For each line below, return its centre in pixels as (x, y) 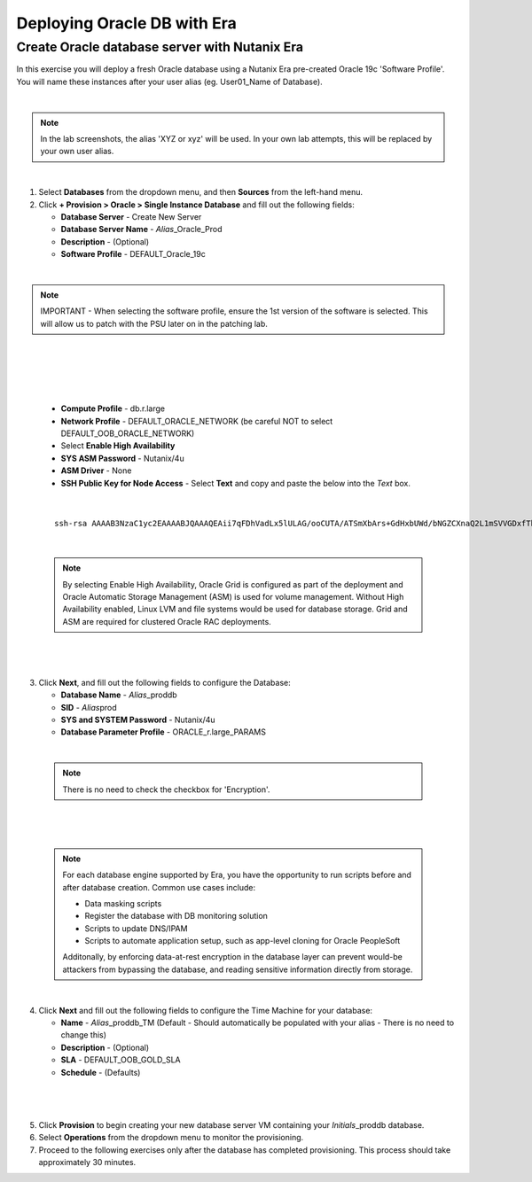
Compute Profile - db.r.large (113, 408)
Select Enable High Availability (118, 446)
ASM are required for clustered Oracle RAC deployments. (167, 621)
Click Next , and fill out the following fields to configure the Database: (165, 682)
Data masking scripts (123, 903)
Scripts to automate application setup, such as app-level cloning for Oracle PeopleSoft (243, 941)
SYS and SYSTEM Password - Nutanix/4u (138, 720)
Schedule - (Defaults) (101, 1072)
